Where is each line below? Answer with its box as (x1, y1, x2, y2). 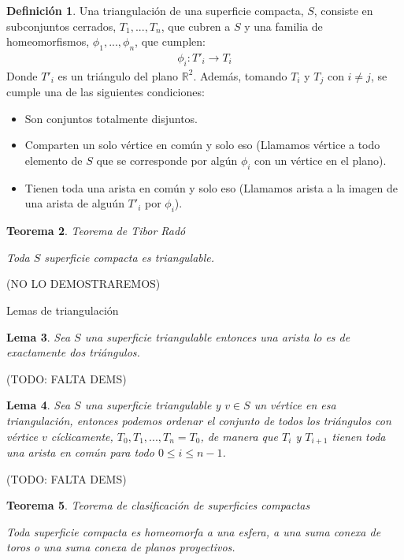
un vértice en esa (254, 397, 336, 413)
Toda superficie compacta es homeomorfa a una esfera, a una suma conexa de (6, 523, 381, 539)
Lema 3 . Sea (6, 328, 71, 345)
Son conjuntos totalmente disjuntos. (24, 110, 198, 126)
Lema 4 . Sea (6, 397, 71, 413)
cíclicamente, (50, 427, 113, 444)
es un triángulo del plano (57, 67, 179, 84)
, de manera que (200, 427, 278, 444)
